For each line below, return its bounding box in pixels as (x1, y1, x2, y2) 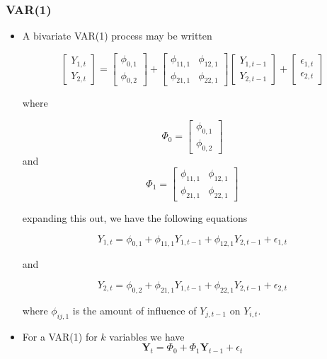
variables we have (109, 329, 185, 343)
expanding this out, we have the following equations (22, 210, 248, 225)
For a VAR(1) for (22, 329, 98, 343)
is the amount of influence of (72, 302, 197, 317)
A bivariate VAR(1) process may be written (22, 28, 212, 43)
